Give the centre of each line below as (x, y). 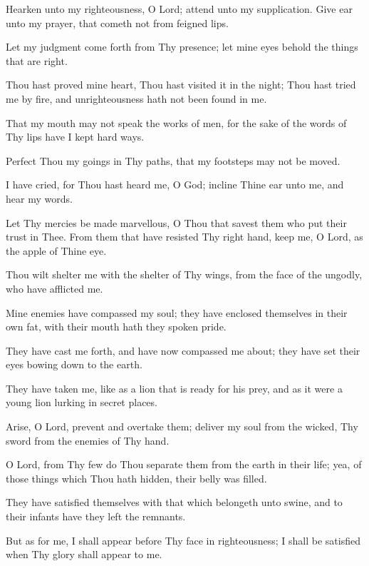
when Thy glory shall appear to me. (84, 554)
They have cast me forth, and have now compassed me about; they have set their (183, 350)
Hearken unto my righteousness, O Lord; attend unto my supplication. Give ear (179, 9)
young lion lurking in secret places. (82, 402)
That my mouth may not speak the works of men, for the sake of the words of (176, 122)
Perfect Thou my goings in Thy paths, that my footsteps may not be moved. (173, 160)
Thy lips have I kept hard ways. (75, 137)
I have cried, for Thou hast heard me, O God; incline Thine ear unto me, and (175, 185)
